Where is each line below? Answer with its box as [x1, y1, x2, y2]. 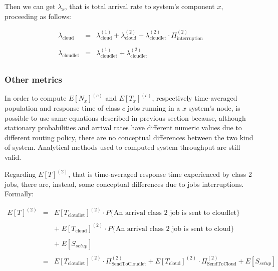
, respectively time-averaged [152, 93, 237, 103]
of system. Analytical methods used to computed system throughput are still [5, 142, 240, 152]
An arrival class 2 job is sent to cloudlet [113, 209, 236, 217]
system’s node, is [188, 103, 240, 113]
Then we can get [5, 1, 56, 11]
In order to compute [5, 93, 67, 103]
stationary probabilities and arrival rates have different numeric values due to [5, 122, 242, 133]
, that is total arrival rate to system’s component [65, 1, 215, 11]
